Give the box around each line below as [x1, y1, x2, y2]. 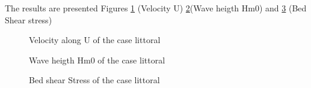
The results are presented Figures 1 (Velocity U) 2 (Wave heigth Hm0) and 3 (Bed [5, 2, 307, 14]
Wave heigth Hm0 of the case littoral [29, 53, 165, 66]
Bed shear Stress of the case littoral [29, 74, 160, 86]
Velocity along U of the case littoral [29, 34, 161, 46]
